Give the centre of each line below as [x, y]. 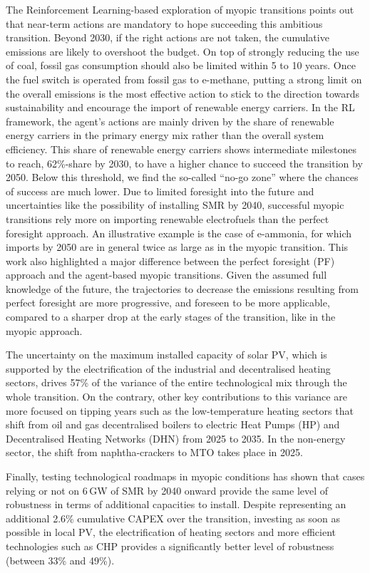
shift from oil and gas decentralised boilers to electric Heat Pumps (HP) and [173, 424]
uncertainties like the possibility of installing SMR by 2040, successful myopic [175, 205]
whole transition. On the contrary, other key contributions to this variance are [176, 397]
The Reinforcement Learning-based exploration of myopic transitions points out [180, 9]
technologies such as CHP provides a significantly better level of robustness [170, 546]
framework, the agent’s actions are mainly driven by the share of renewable [170, 121]
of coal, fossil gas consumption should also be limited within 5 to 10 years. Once [181, 65]
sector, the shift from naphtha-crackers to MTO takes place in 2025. [154, 452]
